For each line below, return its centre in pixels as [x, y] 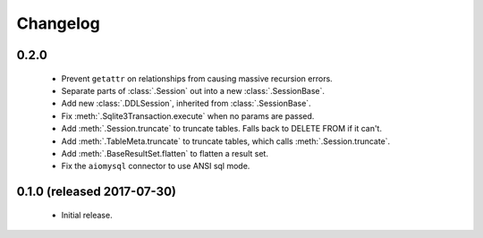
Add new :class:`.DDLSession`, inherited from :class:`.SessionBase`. [186, 104]
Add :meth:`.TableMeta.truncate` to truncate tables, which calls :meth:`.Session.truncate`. [226, 141]
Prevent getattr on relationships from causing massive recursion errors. [197, 78]
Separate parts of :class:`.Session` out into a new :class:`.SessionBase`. [193, 90]
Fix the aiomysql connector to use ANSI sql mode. [156, 166]
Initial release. [87, 215]
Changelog [58, 23]
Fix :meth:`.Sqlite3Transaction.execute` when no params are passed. [188, 115]
